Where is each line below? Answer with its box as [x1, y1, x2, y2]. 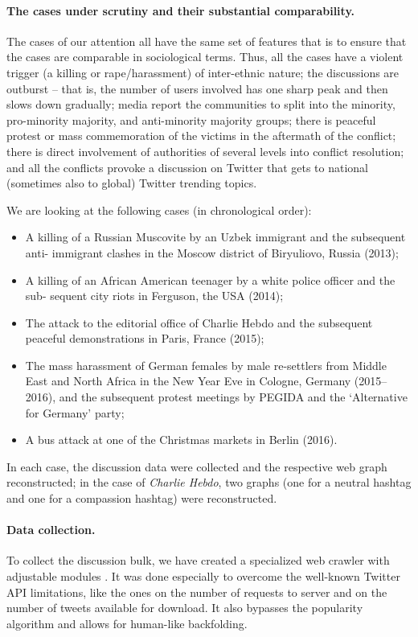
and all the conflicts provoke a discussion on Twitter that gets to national [6, 158, 369, 175]
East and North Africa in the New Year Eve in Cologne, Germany [25, 372, 351, 389]
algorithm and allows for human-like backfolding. [6, 614, 248, 631]
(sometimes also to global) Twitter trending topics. [6, 175, 257, 191]
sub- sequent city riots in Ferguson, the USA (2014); [25, 287, 284, 304]
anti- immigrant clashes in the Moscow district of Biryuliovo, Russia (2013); [25, 244, 399, 261]
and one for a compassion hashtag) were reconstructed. [6, 490, 277, 507]
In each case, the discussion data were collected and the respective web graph [6, 458, 387, 475]
